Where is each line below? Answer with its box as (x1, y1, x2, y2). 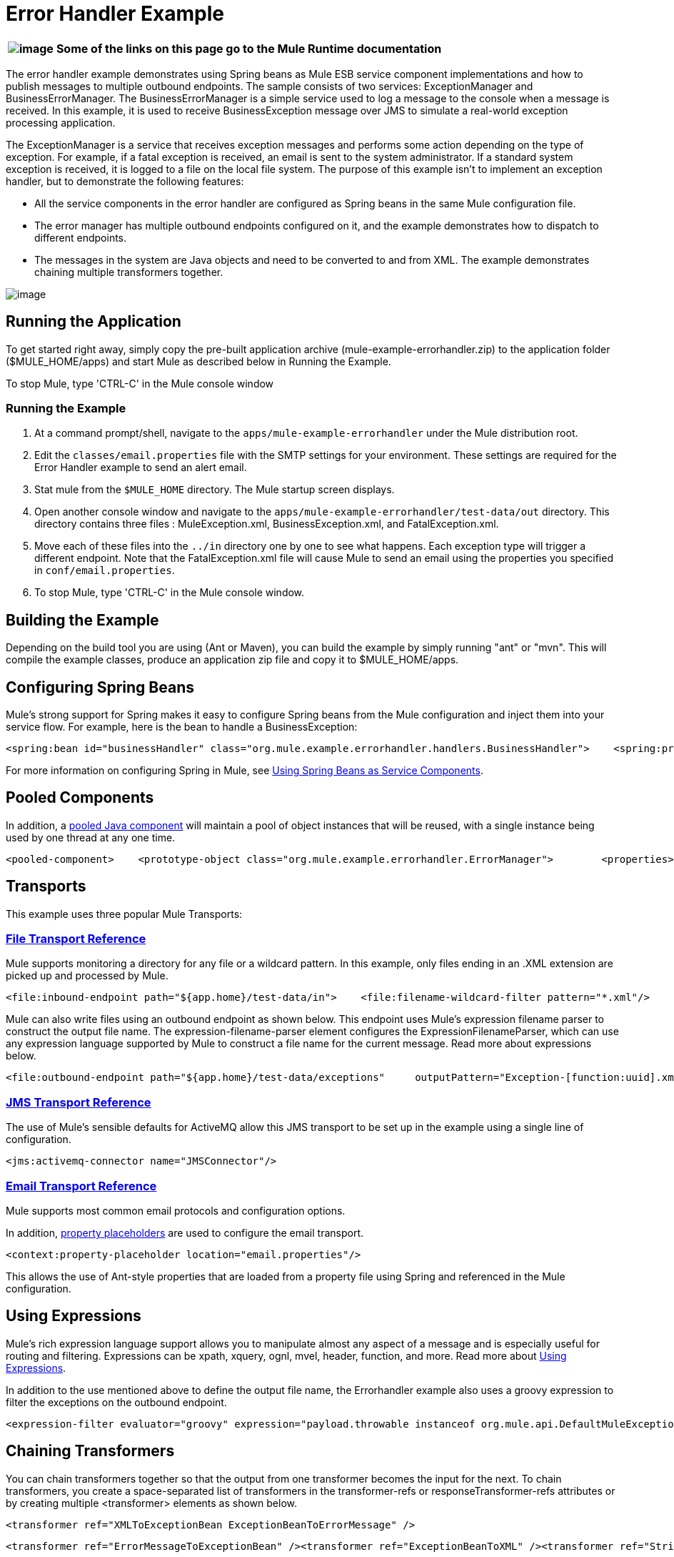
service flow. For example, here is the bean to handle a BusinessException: (6, 721, 358, 733)
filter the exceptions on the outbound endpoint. (6, 1395, 227, 1408)
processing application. (6, 116, 116, 129)
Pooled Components (6, 789, 154, 807)
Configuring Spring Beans (6, 678, 194, 696)
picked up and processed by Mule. (6, 969, 168, 982)
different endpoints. (34, 231, 127, 244)
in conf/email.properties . (34, 564, 175, 577)
